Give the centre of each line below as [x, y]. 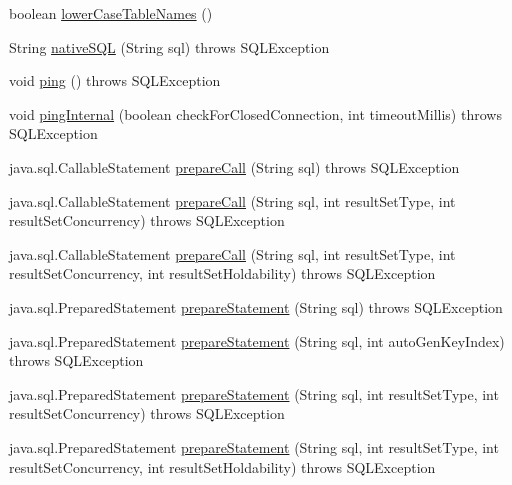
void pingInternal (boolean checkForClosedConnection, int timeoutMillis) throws [255, 113]
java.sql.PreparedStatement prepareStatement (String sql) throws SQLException [256, 306]
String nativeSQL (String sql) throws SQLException [169, 46]
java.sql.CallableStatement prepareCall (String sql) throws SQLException [234, 166]
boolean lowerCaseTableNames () [111, 13]
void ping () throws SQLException [115, 80]
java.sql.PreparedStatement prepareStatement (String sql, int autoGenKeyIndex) [257, 340]
